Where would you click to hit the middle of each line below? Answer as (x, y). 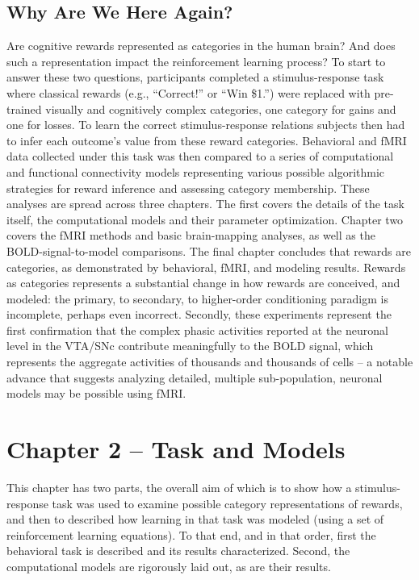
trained (24, 108)
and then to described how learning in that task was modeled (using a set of (195, 519)
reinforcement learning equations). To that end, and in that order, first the (191, 534)
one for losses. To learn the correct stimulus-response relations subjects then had (206, 125)
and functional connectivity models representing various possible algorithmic (196, 171)
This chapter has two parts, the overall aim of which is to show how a (179, 487)
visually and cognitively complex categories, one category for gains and (221, 108)
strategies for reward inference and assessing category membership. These (188, 188)
